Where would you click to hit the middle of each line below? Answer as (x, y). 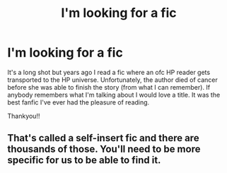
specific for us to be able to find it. (84, 160)
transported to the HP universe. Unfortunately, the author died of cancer (112, 80)
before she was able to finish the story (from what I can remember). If (109, 87)
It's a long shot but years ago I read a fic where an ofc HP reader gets (109, 72)
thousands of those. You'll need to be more (104, 149)
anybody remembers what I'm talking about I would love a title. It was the (114, 95)
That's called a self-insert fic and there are (103, 138)
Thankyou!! (24, 116)
